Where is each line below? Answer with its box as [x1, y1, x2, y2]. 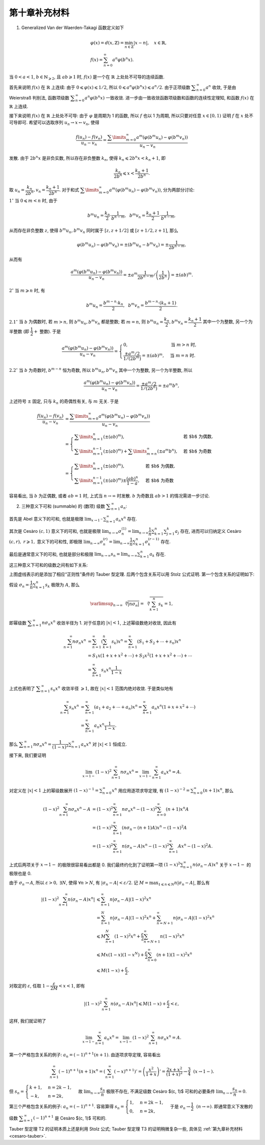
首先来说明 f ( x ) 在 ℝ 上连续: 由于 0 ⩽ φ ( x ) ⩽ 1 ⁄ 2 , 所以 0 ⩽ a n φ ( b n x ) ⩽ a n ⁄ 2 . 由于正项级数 [9, 84, 191, 90]
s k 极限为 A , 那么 [45, 582, 80, 589]
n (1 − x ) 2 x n [159, 932, 185, 939]
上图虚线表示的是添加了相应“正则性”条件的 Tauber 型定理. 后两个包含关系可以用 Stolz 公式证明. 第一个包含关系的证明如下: [9, 571, 255, 577]
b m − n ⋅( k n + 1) [145, 299, 177, 307]
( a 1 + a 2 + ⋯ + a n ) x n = [94, 703, 142, 711]
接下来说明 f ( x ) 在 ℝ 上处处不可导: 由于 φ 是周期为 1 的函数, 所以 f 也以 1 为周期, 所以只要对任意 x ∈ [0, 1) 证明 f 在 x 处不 [9, 112, 254, 118]
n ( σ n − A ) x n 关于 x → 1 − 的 [192, 861, 251, 869]
